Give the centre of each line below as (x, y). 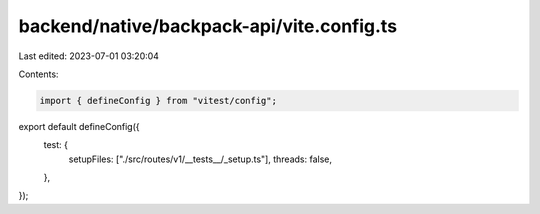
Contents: (38, 74)
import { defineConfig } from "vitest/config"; (158, 100)
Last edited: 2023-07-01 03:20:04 (89, 56)
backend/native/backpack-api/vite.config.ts (208, 26)
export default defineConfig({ (79, 126)
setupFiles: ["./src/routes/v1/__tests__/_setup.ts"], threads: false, (200, 159)
